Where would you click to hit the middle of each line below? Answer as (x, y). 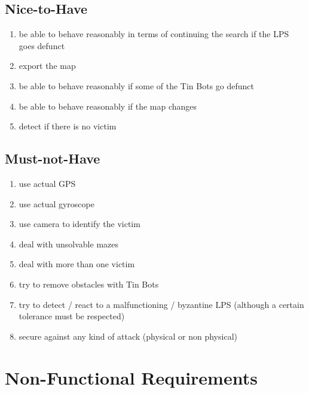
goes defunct (42, 45)
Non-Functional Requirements (131, 377)
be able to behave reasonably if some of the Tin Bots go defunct (137, 85)
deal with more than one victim (77, 264)
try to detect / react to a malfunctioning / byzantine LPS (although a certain (161, 304)
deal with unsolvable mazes (68, 244)
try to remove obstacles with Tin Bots (89, 284)
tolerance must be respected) (72, 316)
